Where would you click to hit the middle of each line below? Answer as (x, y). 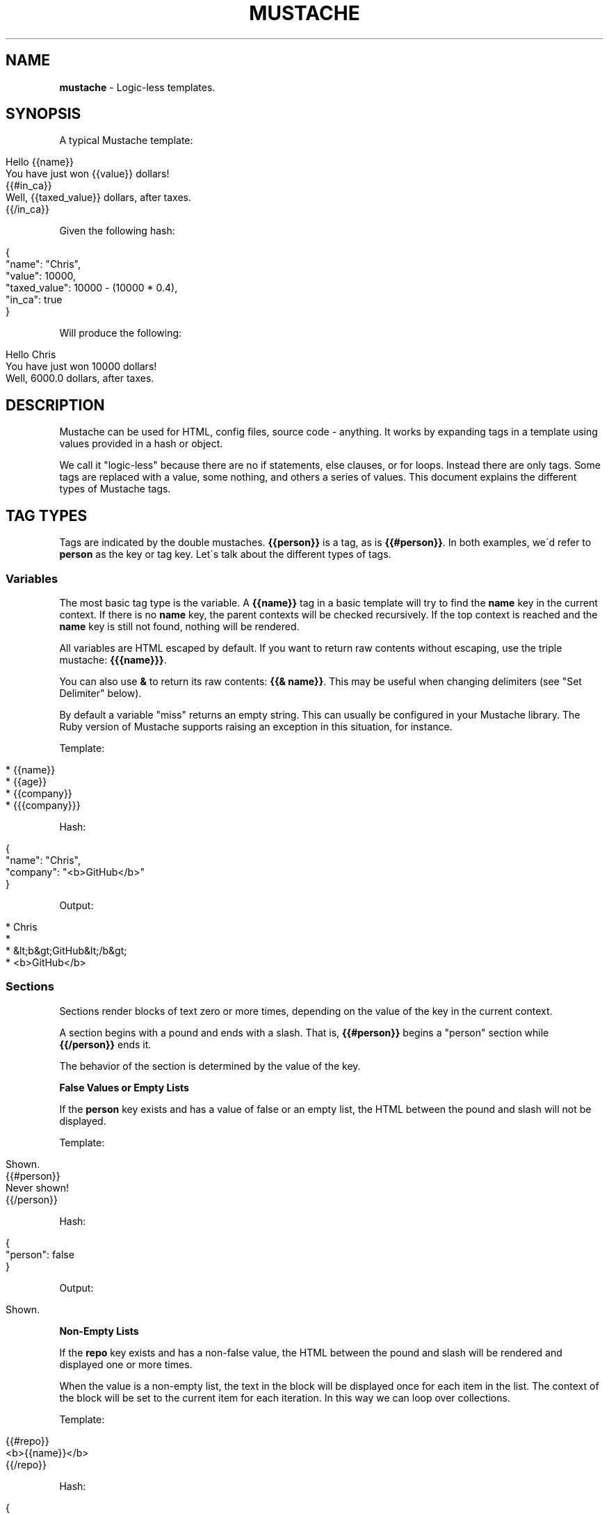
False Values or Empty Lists (124, 1087)
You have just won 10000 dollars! (81, 367)
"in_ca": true (34, 300)
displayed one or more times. (126, 1364)
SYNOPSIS (43, 114)
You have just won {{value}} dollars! (88, 174)
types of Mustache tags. (115, 489)
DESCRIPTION (55, 405)
